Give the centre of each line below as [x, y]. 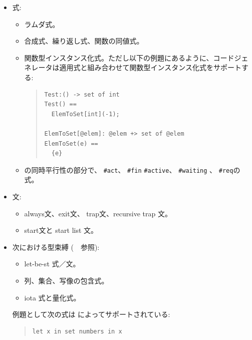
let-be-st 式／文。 [52, 264]
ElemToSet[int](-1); [85, 114]
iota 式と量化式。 [52, 297]
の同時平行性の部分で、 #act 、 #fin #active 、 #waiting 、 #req [129, 169]
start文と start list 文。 [61, 230]
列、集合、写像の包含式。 [66, 280]
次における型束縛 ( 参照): [56, 247]
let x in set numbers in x [77, 331]
